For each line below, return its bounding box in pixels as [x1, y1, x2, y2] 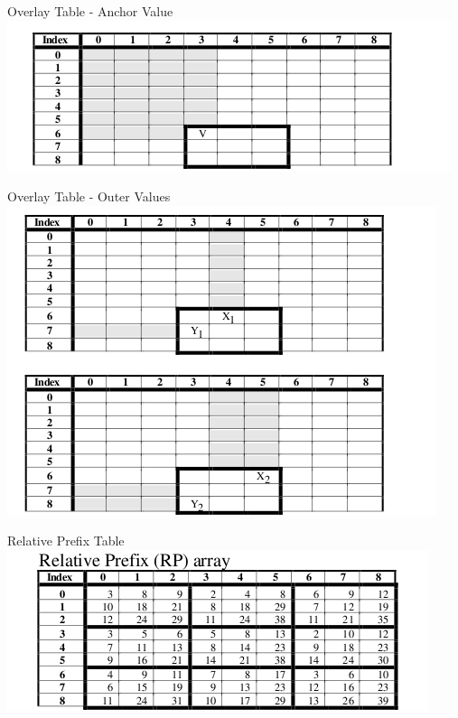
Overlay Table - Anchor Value [7, 2, 173, 20]
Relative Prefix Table [7, 531, 125, 550]
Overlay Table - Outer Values [7, 187, 171, 206]
